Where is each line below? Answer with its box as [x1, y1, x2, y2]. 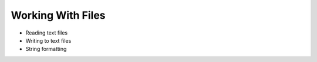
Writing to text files [25, 37, 72, 44]
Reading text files [25, 29, 68, 36]
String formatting [25, 46, 67, 53]
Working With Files [11, 9, 106, 22]
